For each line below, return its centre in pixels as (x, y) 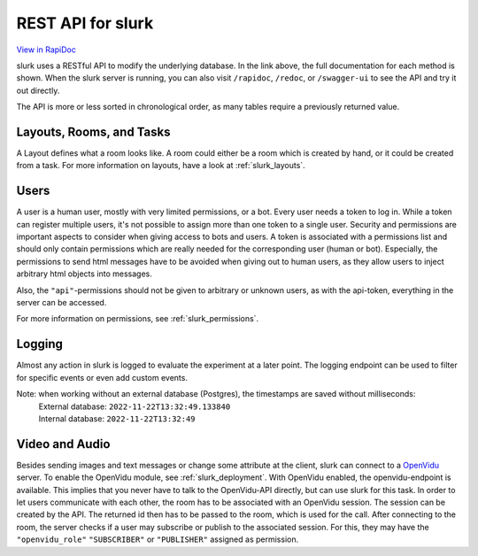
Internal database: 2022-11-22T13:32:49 (117, 418)
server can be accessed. (62, 303)
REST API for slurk (85, 23)
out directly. (38, 90)
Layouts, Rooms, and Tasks (93, 131)
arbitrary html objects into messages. (84, 274)
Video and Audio (63, 444)
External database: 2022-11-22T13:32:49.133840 (135, 406)
